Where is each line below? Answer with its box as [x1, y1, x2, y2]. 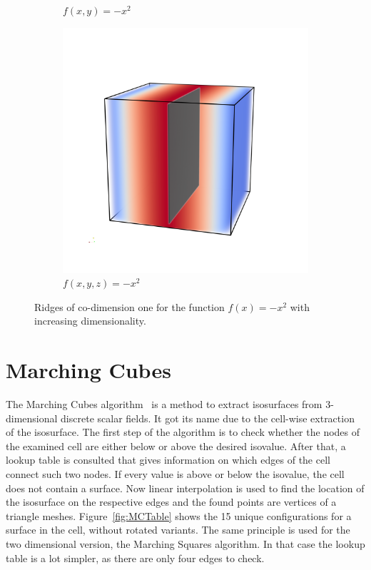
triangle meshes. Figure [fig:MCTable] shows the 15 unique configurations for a [6, 508, 352, 523]
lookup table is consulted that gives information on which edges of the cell [6, 452, 330, 467]
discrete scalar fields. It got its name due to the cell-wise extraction [61, 410, 355, 425]
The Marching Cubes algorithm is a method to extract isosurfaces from [6, 397, 322, 412]
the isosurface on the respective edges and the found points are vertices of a [6, 494, 337, 509]
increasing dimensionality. [34, 313, 146, 328]
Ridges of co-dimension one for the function [34, 299, 225, 314]
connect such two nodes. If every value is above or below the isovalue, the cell [6, 467, 345, 482]
